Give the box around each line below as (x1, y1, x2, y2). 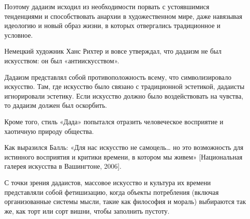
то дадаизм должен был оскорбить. (4, 100, 107, 110)
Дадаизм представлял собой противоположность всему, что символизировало (4, 72, 232, 82)
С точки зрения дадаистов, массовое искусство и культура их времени (4, 177, 211, 187)
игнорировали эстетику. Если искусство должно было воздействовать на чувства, (4, 90, 244, 101)
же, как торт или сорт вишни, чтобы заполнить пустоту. (4, 205, 170, 216)
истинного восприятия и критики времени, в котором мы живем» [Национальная (4, 151, 243, 161)
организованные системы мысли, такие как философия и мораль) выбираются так (4, 196, 246, 206)
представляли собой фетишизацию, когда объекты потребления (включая (4, 187, 219, 197)
